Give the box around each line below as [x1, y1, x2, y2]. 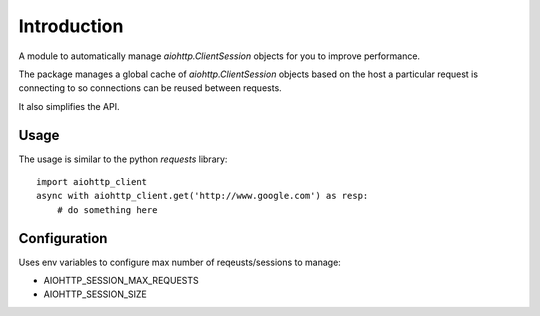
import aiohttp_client [36, 176, 148, 188]
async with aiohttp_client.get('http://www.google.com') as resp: [36, 190, 369, 202]
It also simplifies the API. [18, 100, 120, 112]
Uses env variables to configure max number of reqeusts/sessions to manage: [18, 256, 342, 268]
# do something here [56, 204, 158, 215]
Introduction [18, 15, 124, 37]
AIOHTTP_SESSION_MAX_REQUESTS [43, 275, 199, 287]
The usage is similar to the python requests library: [18, 153, 228, 165]
